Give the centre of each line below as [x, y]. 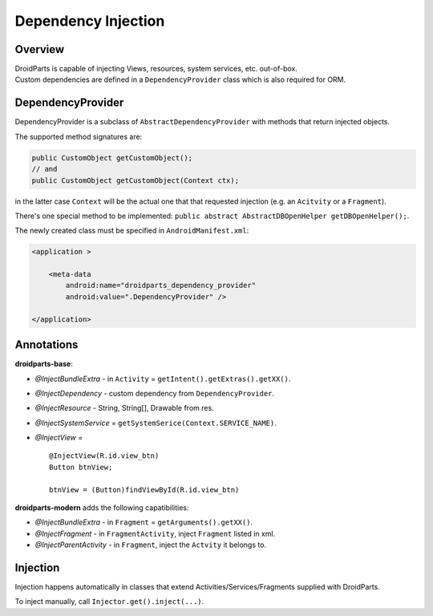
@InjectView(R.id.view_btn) [104, 456]
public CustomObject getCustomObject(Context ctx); [136, 180]
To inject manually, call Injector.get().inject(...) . [109, 602]
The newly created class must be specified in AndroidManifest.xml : [132, 231]
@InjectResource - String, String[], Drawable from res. [124, 408]
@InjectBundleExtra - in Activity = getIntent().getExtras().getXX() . [163, 379]
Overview [40, 49]
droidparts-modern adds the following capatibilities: [102, 508]
